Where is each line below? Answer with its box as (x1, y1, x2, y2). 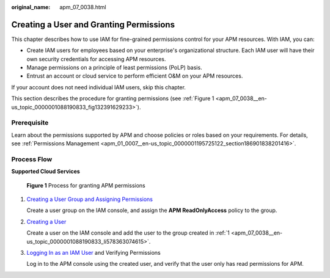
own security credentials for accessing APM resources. (26, 55, 166, 62)
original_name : (11, 4, 51, 10)
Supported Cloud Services (11, 168, 81, 175)
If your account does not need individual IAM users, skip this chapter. (11, 83, 186, 91)
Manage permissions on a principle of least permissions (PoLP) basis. (26, 64, 202, 71)
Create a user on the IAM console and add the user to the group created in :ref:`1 (26, 229, 230, 236)
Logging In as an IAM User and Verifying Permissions (26, 249, 161, 257)
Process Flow (11, 155, 53, 163)
